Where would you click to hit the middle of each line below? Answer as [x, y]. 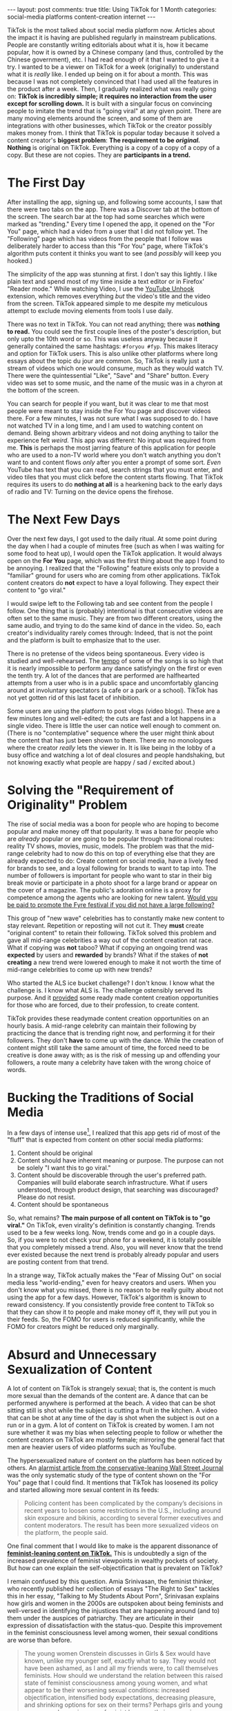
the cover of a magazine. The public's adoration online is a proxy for [104, 890]
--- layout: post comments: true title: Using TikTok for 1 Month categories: [112, 9]
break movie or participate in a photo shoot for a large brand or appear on [112, 883]
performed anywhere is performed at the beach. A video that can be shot [112, 1403]
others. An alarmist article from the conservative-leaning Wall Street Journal [115, 1468]
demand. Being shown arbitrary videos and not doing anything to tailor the [113, 432]
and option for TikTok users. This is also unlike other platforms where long [113, 353]
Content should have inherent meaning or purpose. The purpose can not [120, 1160]
